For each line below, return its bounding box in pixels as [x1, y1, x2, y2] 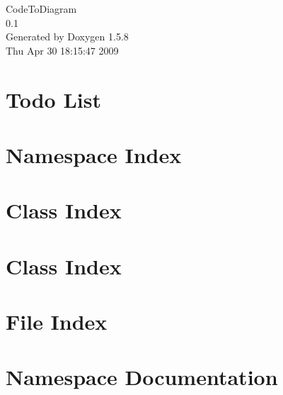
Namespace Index [6, 140, 182, 169]
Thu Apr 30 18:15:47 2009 [6, 43, 119, 57]
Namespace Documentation [6, 362, 278, 391]
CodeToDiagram [6, 1, 77, 16]
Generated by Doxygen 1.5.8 [6, 29, 129, 44]
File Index [6, 307, 108, 336]
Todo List [6, 84, 101, 113]
